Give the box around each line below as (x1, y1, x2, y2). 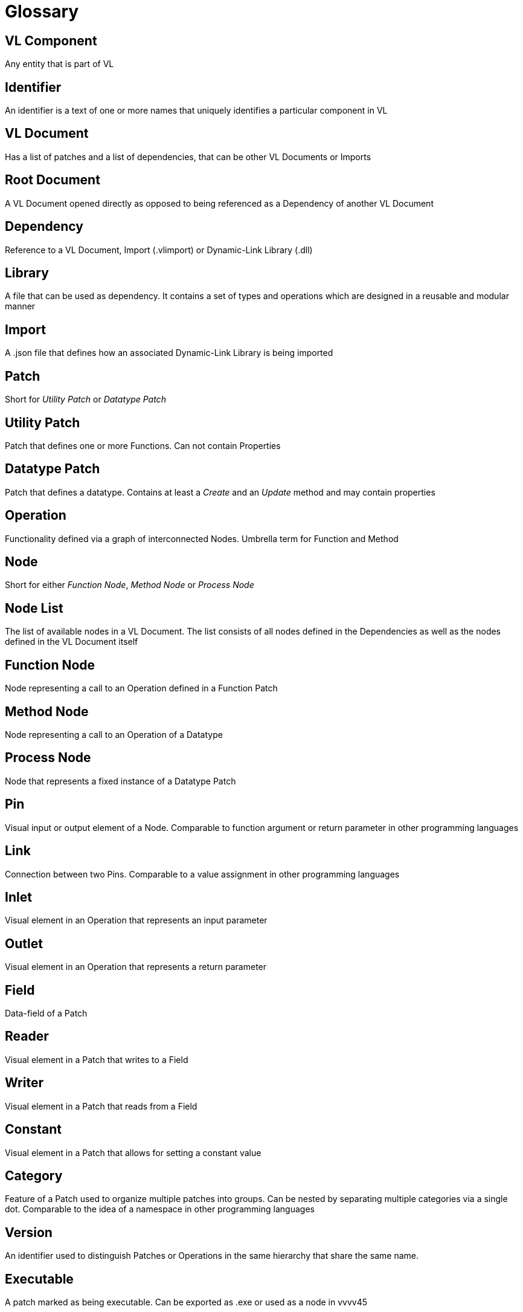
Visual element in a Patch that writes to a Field (5, 1054, 188, 1065)
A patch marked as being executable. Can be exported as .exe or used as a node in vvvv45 (5, 1297, 368, 1308)
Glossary (5, 1, 79, 22)
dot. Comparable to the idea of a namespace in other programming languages (5, 1204, 315, 1215)
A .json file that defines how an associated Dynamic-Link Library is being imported (5, 347, 333, 358)
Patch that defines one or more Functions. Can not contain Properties (5, 440, 281, 451)
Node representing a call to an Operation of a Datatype (5, 729, 223, 740)
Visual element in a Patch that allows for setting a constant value (5, 1147, 261, 1158)
